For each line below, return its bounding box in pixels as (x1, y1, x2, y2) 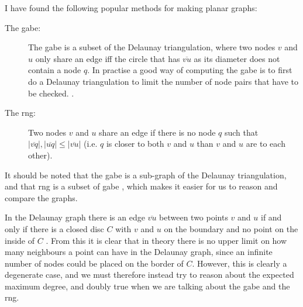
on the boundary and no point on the (164, 222, 298, 234)
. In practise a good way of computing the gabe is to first (87, 64, 292, 76)
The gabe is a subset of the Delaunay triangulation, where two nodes (28, 41, 276, 53)
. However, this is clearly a (192, 257, 287, 269)
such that (224, 126, 259, 138)
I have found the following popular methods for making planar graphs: (5, 2, 257, 13)
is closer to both (106, 137, 164, 150)
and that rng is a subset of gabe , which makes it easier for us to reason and (5, 180, 278, 192)
